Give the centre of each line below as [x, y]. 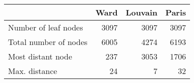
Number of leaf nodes [46, 27]
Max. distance [33, 71]
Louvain [142, 12]
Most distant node [40, 56]
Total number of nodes [48, 42]
